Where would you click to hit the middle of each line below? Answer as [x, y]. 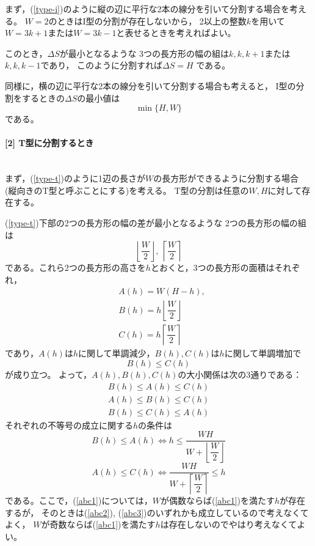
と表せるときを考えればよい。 [176, 33]
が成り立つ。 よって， [49, 374]
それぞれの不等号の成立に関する [69, 425]
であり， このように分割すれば [102, 65]
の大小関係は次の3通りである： [240, 374]
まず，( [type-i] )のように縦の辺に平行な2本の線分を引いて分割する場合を [147, 9]
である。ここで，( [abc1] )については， [79, 500]
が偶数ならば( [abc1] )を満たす [217, 500]
